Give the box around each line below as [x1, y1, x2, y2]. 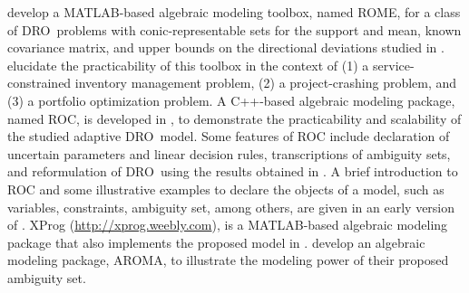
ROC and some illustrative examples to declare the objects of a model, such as [7, 179, 445, 198]
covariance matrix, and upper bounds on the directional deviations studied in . [7, 38, 445, 57]
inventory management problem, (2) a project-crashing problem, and [74, 73, 457, 92]
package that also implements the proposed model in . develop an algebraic [7, 232, 425, 251]
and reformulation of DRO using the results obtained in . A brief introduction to [7, 162, 458, 181]
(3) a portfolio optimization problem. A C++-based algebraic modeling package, [7, 90, 455, 109]
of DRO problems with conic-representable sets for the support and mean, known [7, 20, 462, 39]
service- [373, 55, 415, 74]
